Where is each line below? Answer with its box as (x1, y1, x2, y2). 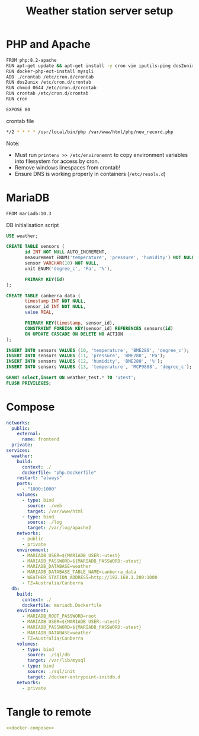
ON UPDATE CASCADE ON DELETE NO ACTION (24, 331, 123, 337)
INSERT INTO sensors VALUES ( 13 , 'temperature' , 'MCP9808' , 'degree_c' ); (6, 364, 192, 370)
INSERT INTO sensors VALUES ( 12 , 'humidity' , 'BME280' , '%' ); (6, 358, 163, 364)
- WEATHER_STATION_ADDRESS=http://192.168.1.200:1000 (21, 575, 158, 581)
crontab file (6, 117, 34, 124)
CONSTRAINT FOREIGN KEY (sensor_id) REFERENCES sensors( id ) (24, 325, 174, 331)
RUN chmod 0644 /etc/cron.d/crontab (6, 85, 97, 91)
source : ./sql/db (27, 652, 70, 658)
